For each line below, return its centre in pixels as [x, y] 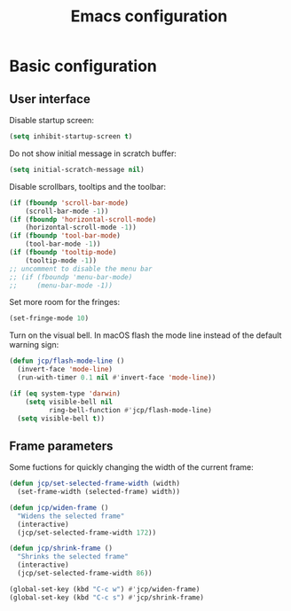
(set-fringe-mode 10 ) [49, 318]
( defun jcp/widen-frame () [59, 507]
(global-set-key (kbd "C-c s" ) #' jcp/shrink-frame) [106, 597]
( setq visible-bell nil [69, 402]
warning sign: [34, 345]
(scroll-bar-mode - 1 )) [67, 211]
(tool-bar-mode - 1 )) [63, 244]
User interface [50, 99]
